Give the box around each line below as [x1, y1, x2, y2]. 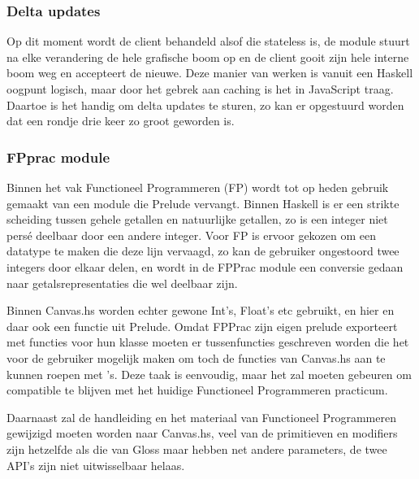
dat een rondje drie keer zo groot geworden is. [6, 112, 235, 129]
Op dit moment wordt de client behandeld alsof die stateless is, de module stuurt [6, 33, 410, 50]
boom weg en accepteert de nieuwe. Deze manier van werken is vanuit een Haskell [6, 64, 413, 81]
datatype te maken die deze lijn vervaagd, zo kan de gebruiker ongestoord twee [6, 242, 400, 259]
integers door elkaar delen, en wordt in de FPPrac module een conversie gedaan [6, 258, 404, 275]
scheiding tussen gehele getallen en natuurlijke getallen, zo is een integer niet [6, 211, 388, 228]
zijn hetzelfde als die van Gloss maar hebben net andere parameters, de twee [6, 440, 387, 457]
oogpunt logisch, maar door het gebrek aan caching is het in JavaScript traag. [6, 81, 394, 97]
